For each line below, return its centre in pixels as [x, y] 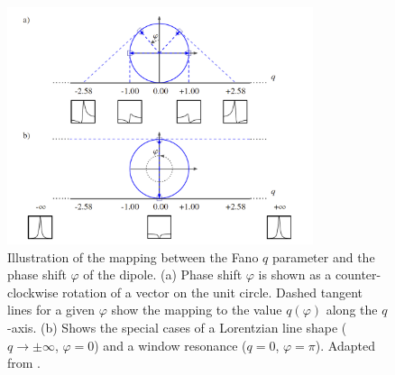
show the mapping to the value [197, 310]
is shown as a [295, 274]
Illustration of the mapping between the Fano [133, 256]
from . [24, 363]
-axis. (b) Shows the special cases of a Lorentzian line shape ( [177, 327]
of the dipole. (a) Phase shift [163, 274]
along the [352, 310]
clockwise [33, 292]
